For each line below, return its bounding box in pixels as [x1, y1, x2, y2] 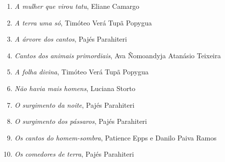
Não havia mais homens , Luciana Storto [14, 83, 135, 93]
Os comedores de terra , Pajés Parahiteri [14, 149, 134, 159]
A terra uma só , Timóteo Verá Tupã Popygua [14, 17, 152, 27]
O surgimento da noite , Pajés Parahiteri [14, 99, 135, 110]
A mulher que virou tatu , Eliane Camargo [14, 1, 140, 11]
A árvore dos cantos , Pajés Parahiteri [14, 34, 127, 44]
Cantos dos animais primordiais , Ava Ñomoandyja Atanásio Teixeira [14, 50, 221, 60]
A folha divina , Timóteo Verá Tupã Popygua [14, 67, 149, 77]
